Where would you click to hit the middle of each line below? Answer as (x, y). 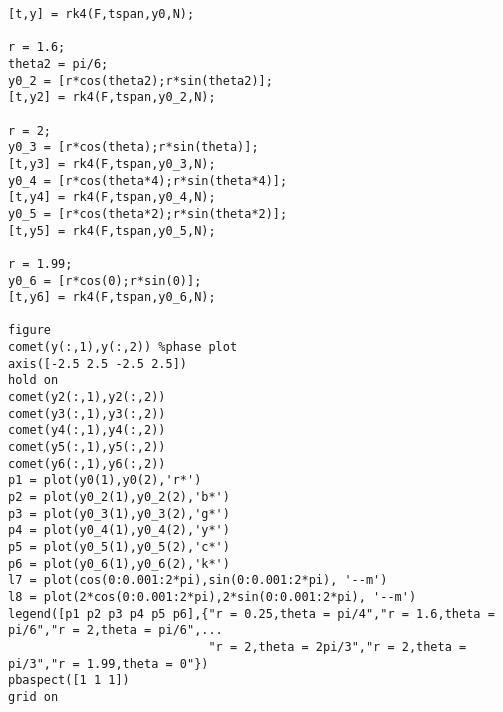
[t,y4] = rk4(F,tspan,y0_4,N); (112, 197)
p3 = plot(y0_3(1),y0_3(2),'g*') (119, 513)
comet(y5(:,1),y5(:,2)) (87, 447)
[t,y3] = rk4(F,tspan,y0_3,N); (112, 163)
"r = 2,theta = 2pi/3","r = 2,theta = (337, 646)
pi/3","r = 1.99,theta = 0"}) (108, 663)
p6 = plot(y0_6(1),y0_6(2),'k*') (119, 563)
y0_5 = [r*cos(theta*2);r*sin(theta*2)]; (148, 213)
